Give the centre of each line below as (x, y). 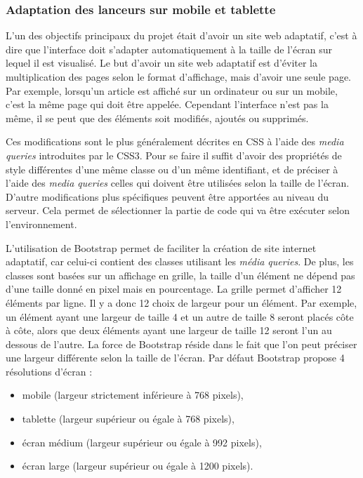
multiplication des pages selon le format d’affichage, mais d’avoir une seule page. (178, 77)
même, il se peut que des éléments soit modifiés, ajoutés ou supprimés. (157, 118)
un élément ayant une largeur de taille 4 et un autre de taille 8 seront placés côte (180, 316)
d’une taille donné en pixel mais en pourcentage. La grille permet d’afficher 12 (174, 289)
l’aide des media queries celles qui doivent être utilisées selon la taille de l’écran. (178, 183)
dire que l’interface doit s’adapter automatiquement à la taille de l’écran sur (169, 49)
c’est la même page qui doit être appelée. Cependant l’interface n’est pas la (167, 104)
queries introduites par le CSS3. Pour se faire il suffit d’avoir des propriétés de (174, 155)
